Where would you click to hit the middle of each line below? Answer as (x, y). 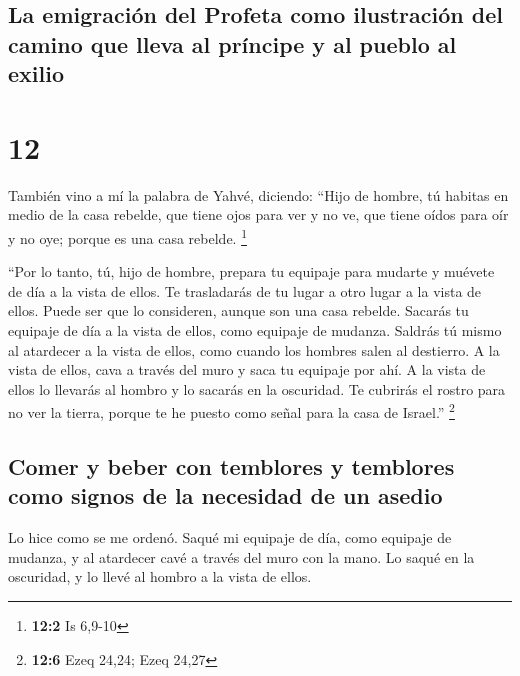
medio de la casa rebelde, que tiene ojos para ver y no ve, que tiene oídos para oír (258, 214)
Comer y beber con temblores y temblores (231, 465)
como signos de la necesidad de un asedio (225, 495)
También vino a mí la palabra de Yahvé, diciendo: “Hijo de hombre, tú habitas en (258, 194)
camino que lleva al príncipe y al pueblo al (232, 43)
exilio (36, 73)
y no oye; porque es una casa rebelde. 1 (127, 236)
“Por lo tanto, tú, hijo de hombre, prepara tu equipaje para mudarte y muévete (251, 271)
